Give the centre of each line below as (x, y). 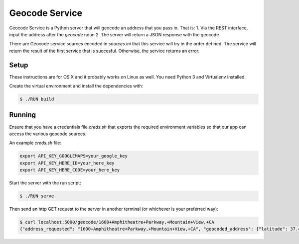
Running (23, 115)
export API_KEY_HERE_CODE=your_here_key (70, 170)
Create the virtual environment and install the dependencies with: (76, 86)
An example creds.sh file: (35, 143)
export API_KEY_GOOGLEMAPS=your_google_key (74, 156)
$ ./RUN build (37, 99)
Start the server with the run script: (45, 183)
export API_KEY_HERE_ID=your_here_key (67, 163)
